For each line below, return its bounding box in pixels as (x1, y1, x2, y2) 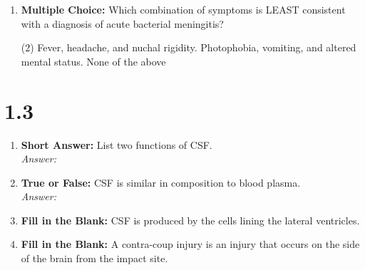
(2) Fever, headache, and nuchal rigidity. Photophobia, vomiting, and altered (21, 40, 356, 55)
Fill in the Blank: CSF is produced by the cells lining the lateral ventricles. (21, 212, 360, 227)
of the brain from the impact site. (21, 251, 168, 266)
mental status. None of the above (21, 53, 166, 68)
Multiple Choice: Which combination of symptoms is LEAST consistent (21, 2, 346, 16)
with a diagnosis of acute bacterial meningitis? (21, 16, 224, 31)
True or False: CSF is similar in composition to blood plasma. (21, 175, 301, 189)
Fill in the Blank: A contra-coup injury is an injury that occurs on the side (21, 237, 360, 251)
